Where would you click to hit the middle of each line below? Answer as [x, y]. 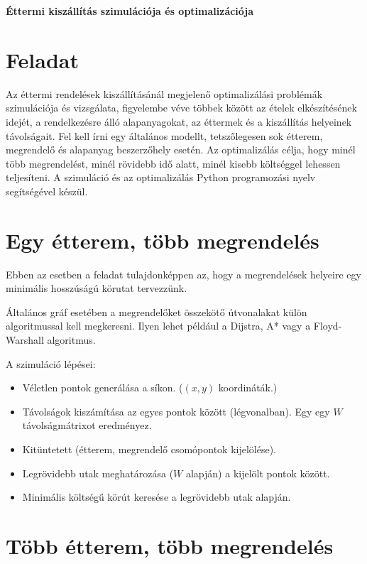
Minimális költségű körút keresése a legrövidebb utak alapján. [157, 497]
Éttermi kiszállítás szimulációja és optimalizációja [130, 11]
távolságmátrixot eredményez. [87, 425]
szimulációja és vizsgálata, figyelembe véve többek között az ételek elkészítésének [181, 108]
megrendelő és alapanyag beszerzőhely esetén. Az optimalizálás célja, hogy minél [181, 150]
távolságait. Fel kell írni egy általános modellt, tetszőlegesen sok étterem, [164, 135]
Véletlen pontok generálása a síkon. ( [103, 387]
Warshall [25, 339]
